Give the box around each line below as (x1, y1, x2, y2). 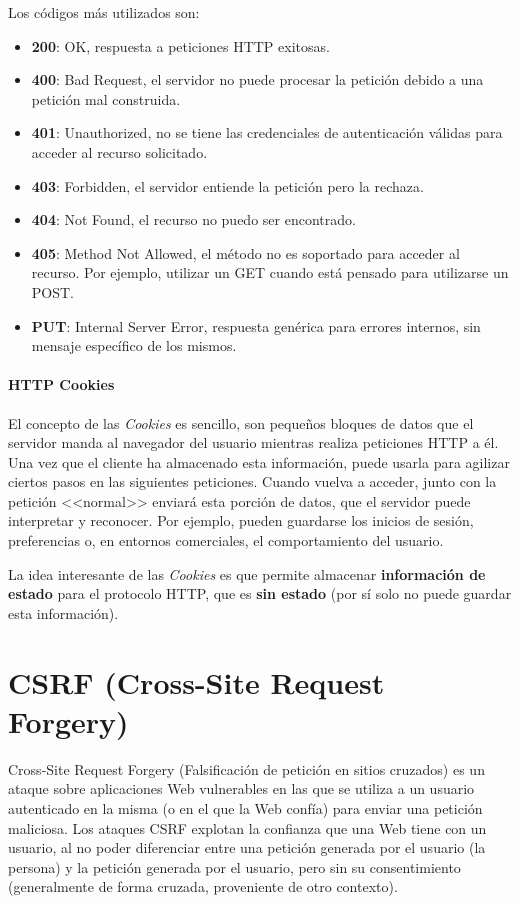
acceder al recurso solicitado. (31, 141, 208, 162)
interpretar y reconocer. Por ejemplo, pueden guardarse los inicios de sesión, (8, 510, 474, 531)
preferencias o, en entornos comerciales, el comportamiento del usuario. (8, 530, 444, 551)
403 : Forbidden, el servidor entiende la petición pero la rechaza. (31, 175, 424, 196)
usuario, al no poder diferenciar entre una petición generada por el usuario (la (8, 837, 486, 858)
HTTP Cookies (8, 374, 115, 395)
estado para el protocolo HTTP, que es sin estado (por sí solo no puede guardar (8, 583, 512, 604)
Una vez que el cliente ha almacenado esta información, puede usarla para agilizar (8, 451, 510, 472)
